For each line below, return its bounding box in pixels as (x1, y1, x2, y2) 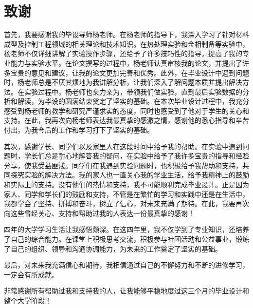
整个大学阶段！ (4, 295, 52, 305)
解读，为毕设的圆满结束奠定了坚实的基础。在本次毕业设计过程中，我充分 (17, 96, 249, 106)
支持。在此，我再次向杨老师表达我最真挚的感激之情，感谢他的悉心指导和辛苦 (4, 115, 249, 125)
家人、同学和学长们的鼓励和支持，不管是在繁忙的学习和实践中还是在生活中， (4, 189, 249, 199)
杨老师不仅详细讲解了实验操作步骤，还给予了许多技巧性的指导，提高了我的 (4, 48, 242, 58)
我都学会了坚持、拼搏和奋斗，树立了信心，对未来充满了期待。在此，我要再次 (4, 198, 249, 209)
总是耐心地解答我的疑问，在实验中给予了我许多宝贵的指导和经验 (44, 151, 249, 161)
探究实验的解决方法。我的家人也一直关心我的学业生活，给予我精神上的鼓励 (10, 170, 249, 180)
